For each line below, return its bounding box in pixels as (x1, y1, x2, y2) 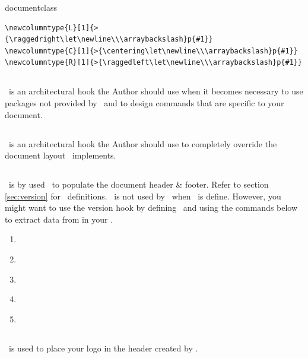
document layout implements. (5, 149, 116, 161)
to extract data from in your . (5, 213, 113, 225)
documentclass (5, 1, 58, 13)
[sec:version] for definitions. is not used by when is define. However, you (5, 189, 281, 202)
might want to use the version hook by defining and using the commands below (5, 201, 298, 214)
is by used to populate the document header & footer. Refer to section (8, 178, 269, 191)
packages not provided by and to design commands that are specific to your (5, 96, 284, 109)
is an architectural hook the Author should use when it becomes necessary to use (8, 85, 303, 97)
